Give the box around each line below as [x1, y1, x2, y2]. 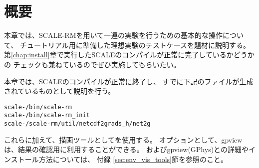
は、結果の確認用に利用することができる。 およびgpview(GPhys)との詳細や [4, 144, 249, 155]
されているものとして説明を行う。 [4, 86, 115, 96]
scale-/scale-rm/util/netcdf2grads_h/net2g [4, 120, 151, 127]
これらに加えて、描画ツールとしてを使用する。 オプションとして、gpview [4, 134, 243, 145]
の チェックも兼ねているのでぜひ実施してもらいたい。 [4, 59, 181, 69]
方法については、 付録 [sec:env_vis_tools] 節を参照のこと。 [38, 154, 228, 164]
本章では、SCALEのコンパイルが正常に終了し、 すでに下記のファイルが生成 [4, 76, 254, 86]
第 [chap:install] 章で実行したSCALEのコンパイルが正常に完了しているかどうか [4, 49, 255, 60]
